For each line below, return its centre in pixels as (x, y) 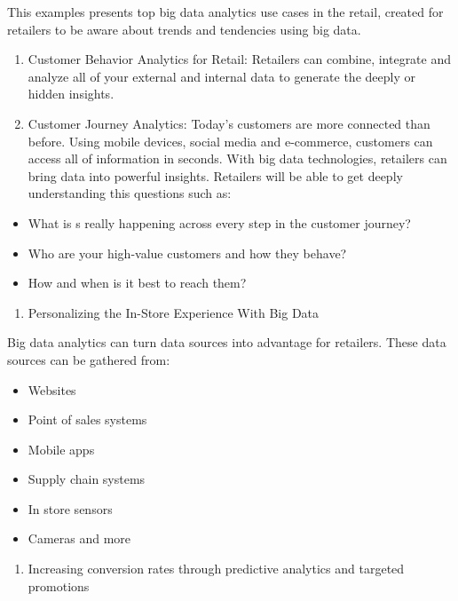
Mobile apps (61, 449)
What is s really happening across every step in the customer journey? (219, 222)
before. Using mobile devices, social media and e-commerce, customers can (230, 141)
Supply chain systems (87, 479)
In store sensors (70, 508)
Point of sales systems (87, 419)
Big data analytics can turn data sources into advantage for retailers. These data (227, 342)
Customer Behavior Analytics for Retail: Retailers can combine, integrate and (240, 59)
